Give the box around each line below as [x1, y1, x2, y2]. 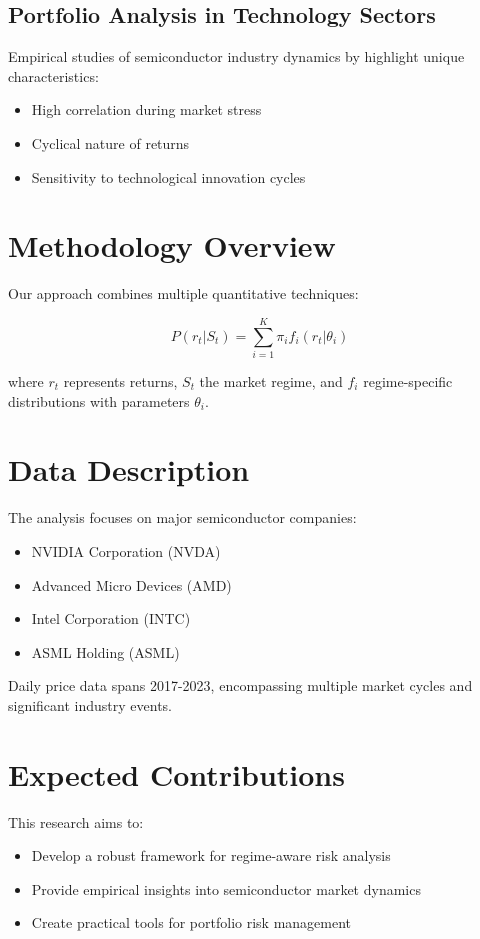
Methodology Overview [8, 225, 336, 266]
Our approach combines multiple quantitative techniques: [8, 283, 359, 304]
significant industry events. [8, 694, 173, 715]
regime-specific [363, 371, 453, 392]
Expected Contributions [8, 753, 345, 794]
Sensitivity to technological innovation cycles [31, 166, 306, 187]
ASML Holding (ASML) [31, 641, 180, 662]
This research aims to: [8, 811, 144, 832]
